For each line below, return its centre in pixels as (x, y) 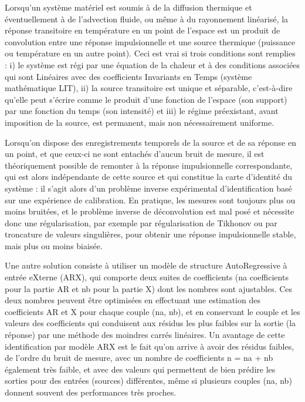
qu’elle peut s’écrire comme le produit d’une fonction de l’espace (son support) (146, 99)
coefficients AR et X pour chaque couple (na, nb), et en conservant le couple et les (152, 311)
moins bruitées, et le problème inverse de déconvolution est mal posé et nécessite (150, 211)
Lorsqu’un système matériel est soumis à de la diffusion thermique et (128, 7)
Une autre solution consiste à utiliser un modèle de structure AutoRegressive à (146, 265)
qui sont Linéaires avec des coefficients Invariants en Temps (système (128, 76)
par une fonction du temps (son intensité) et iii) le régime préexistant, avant (142, 111)
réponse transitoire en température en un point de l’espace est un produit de (143, 30)
